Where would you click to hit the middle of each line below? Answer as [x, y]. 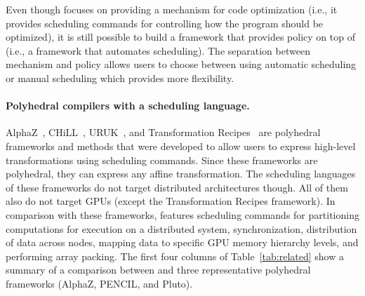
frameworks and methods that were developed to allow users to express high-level [181, 146]
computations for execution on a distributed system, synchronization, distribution [181, 228]
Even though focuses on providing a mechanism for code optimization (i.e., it [172, 9]
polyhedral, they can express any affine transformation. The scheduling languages [181, 174]
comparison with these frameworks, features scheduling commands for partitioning [182, 214]
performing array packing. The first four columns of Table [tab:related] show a [175, 256]
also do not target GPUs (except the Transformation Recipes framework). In [171, 201]
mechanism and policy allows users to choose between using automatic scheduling [181, 64]
